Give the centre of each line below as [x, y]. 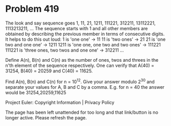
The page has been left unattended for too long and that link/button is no [82, 112]
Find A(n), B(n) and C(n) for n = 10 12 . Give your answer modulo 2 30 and [80, 81]
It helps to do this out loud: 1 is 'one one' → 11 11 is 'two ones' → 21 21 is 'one [86, 39]
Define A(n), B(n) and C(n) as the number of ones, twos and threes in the [82, 60]
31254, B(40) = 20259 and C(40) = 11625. [49, 71]
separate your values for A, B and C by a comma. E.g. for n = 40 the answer [85, 87]
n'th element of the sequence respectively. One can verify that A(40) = [80, 65]
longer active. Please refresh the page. [46, 117]
